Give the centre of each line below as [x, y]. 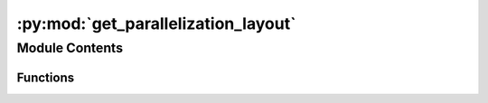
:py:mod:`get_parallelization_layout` [156, 23]
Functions [46, 77]
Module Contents [70, 48]
